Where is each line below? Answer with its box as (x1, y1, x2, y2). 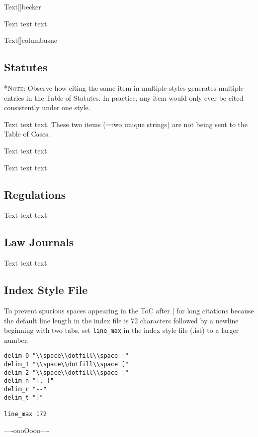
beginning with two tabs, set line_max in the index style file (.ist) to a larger (4, 325, 239, 335)
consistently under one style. (4, 102, 90, 113)
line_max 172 (4, 410, 47, 418)
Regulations (4, 186, 66, 202)
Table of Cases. (4, 129, 50, 139)
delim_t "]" (4, 394, 43, 401)
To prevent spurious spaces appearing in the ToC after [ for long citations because (4, 305, 254, 315)
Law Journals (4, 234, 74, 250)
